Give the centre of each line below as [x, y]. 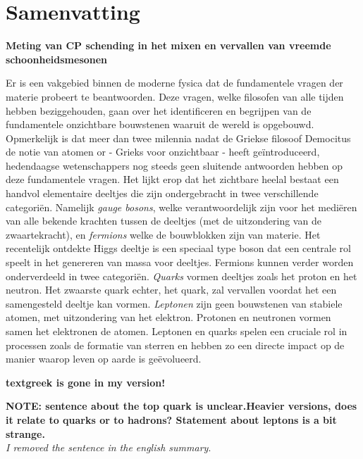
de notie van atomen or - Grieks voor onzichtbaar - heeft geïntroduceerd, [163, 152]
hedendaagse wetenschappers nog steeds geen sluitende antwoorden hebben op [174, 165]
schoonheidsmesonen [57, 59]
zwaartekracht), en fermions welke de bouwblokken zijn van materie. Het [163, 234]
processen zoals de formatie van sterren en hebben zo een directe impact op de [175, 345]
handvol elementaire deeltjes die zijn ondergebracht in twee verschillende [162, 193]
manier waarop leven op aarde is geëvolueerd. [104, 359]
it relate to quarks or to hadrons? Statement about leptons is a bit [171, 419]
